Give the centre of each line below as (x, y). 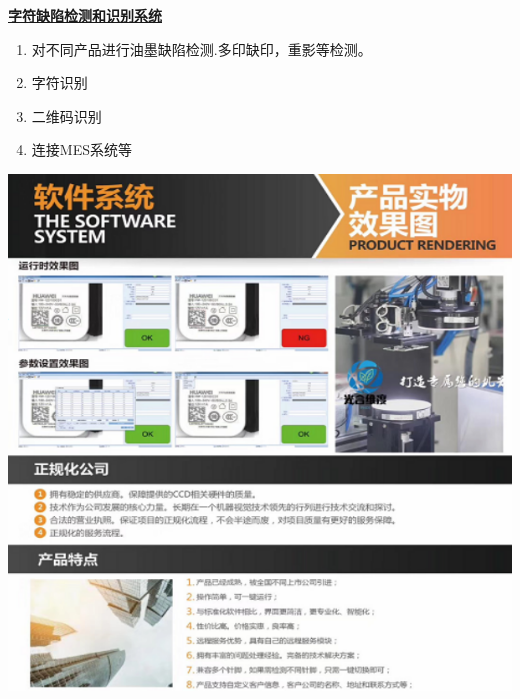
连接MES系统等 (81, 149)
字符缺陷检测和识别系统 (85, 15)
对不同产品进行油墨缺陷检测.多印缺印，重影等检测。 (201, 48)
